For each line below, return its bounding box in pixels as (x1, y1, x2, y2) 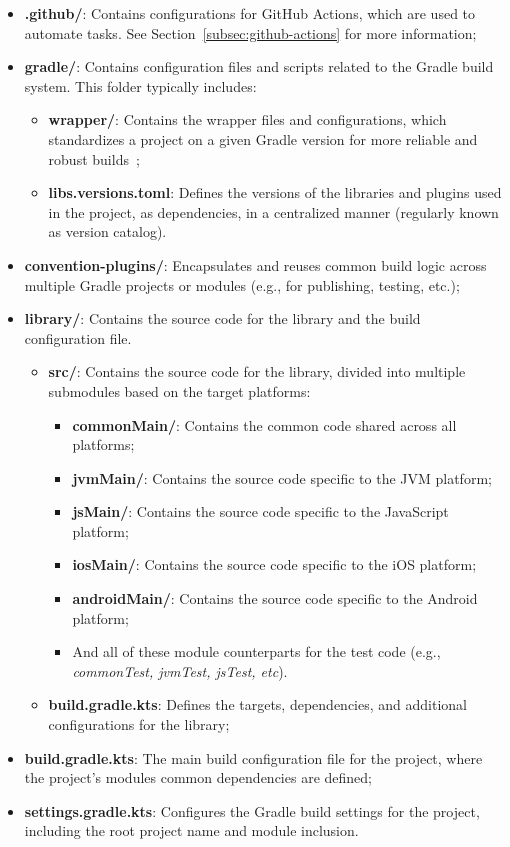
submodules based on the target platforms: (48, 380, 311, 401)
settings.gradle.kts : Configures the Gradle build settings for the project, (24, 800, 480, 821)
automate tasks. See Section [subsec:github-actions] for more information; (24, 22, 477, 43)
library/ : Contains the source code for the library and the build (24, 308, 421, 329)
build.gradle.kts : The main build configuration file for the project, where (24, 747, 483, 768)
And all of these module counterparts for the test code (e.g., (72, 641, 441, 662)
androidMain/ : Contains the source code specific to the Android (72, 588, 478, 609)
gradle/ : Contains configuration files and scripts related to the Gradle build (24, 56, 494, 77)
